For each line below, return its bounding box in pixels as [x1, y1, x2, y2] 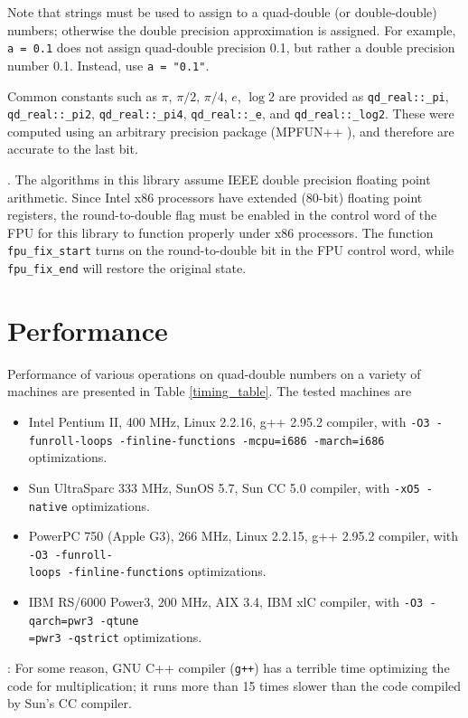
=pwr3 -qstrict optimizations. [28, 628, 202, 647]
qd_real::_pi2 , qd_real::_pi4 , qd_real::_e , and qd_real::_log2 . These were [7, 104, 454, 123]
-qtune [99, 614, 139, 628]
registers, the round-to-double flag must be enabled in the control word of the [7, 205, 437, 224]
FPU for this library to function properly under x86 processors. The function [7, 222, 434, 241]
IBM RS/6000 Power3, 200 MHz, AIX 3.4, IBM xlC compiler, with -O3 [28, 592, 424, 611]
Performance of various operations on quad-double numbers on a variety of [7, 364, 421, 383]
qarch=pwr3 [28, 614, 94, 628]
